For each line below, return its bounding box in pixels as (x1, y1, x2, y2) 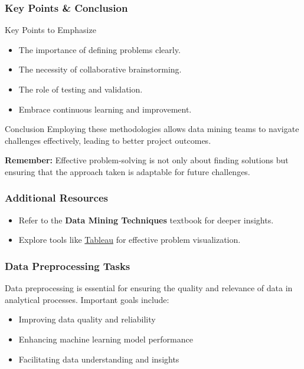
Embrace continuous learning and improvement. (18, 103, 192, 115)
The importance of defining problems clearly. (18, 43, 181, 55)
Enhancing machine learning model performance (18, 332, 193, 345)
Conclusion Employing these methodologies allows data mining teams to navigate (5, 123, 299, 135)
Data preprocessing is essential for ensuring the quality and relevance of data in (5, 282, 293, 294)
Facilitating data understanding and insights (18, 352, 179, 365)
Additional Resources (5, 190, 109, 205)
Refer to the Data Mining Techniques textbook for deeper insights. (18, 213, 274, 226)
